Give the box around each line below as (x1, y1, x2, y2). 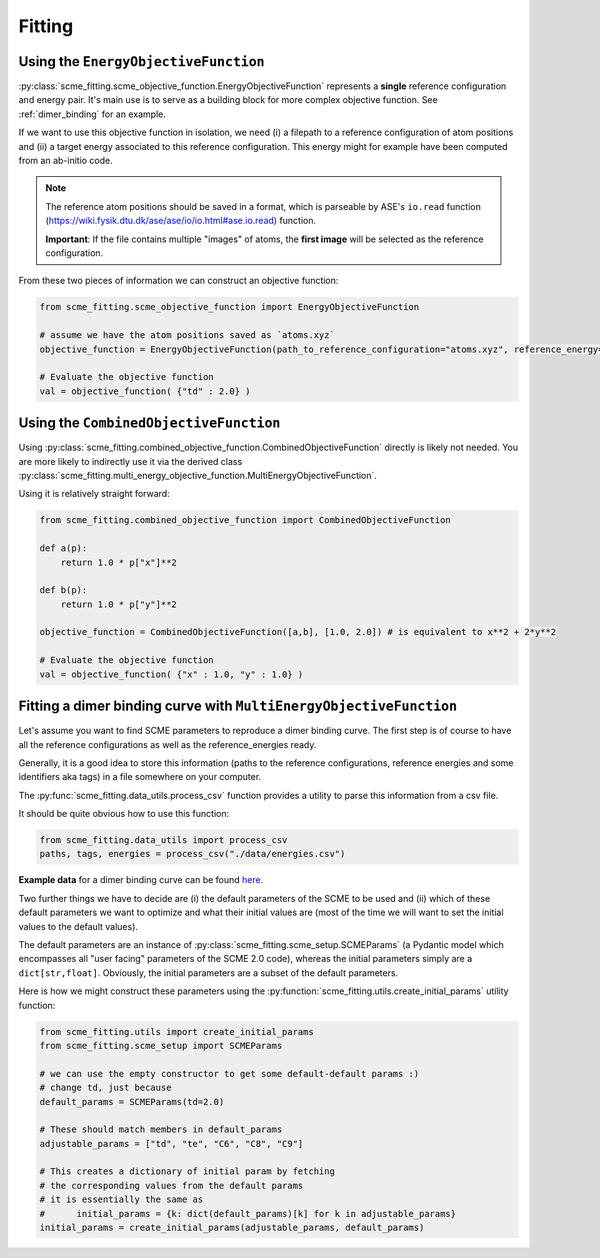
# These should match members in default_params (39, 1124, 283, 1135)
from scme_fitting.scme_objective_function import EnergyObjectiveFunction (39, 301, 420, 313)
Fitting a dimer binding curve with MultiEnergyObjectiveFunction (18, 698, 458, 715)
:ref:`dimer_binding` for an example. (18, 108, 167, 120)
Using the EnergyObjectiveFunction (18, 53, 265, 70)
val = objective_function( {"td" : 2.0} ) (39, 385, 251, 397)
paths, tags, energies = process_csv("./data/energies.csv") (39, 848, 346, 860)
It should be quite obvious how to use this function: (18, 808, 230, 820)
